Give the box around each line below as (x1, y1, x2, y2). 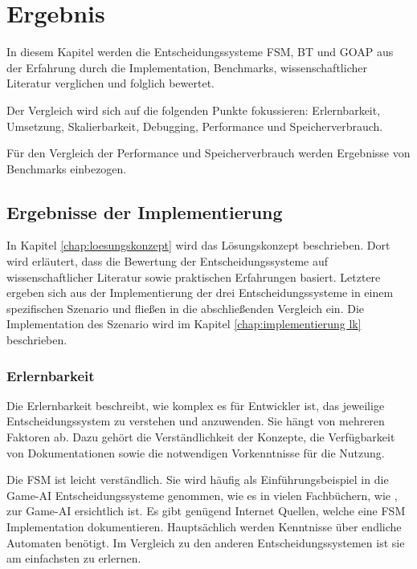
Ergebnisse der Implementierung (6, 199, 283, 224)
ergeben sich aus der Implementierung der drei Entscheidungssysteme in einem (6, 284, 394, 301)
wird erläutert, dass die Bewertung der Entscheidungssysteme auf (6, 253, 329, 270)
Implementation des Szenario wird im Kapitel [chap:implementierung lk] (6, 315, 362, 332)
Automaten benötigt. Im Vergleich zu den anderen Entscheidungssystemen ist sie (6, 534, 405, 551)
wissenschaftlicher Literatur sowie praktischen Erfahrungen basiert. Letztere (6, 268, 381, 285)
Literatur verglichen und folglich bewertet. (6, 75, 215, 91)
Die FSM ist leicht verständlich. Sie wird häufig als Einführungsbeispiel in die (6, 471, 389, 488)
